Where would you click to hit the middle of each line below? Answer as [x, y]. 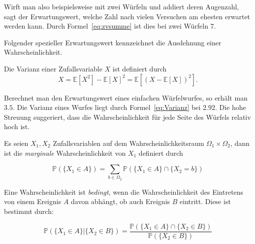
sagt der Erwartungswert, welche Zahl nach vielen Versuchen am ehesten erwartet [127, 16]
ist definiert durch [140, 68]
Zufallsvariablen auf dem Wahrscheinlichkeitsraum [128, 143]
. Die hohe [230, 107]
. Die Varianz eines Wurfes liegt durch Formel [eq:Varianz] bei [107, 107]
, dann [240, 143]
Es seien [16, 143]
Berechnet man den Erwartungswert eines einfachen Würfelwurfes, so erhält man [126, 97]
